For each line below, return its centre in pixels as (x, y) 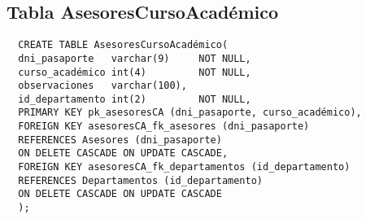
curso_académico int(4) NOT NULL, (135, 72)
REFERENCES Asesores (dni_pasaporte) (120, 140)
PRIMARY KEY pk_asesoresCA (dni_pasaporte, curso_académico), (190, 113)
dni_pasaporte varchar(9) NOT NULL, (135, 58)
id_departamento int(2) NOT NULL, (135, 99)
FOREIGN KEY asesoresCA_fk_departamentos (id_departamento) (184, 167)
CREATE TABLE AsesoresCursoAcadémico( (123, 45)
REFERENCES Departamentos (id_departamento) (140, 180)
